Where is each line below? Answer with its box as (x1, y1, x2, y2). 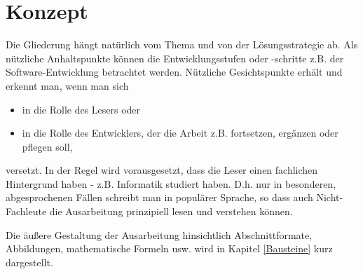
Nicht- (316, 190, 343, 205)
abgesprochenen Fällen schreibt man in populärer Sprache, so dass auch (6, 190, 313, 205)
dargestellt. (6, 254, 53, 269)
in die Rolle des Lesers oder (22, 102, 141, 116)
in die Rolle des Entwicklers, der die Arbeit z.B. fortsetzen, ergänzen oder (22, 125, 338, 140)
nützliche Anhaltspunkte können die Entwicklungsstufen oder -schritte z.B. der (6, 50, 344, 65)
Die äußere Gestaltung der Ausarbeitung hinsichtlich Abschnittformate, (6, 227, 313, 242)
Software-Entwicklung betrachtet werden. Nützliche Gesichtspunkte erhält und (6, 64, 343, 79)
